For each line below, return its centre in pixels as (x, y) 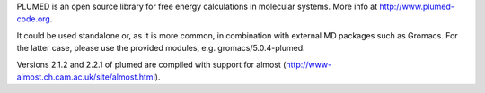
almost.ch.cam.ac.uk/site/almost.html (86, 77)
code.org (34, 19)
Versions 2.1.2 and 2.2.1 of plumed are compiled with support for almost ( (151, 64)
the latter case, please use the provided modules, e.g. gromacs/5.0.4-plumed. (161, 48)
